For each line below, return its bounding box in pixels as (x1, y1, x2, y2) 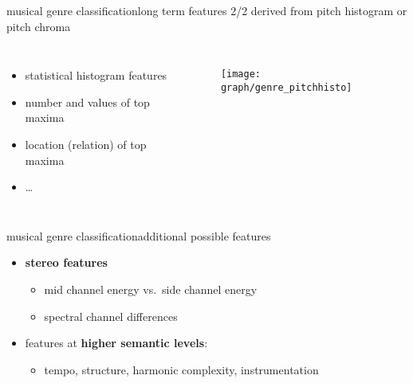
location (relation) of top (25, 135, 147, 152)
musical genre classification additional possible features (6, 227, 271, 244)
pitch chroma (6, 18, 71, 34)
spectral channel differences (44, 307, 178, 324)
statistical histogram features (25, 67, 167, 84)
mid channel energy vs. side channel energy (44, 280, 258, 297)
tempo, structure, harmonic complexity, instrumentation (44, 361, 319, 377)
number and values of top (25, 93, 150, 110)
